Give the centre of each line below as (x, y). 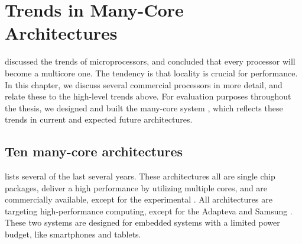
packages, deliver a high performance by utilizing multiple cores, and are (136, 187)
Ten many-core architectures (94, 151)
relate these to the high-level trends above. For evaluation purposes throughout (148, 96)
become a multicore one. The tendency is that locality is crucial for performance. (151, 73)
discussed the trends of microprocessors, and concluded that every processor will (150, 61)
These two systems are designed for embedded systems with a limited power (142, 222)
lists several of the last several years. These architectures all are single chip (140, 176)
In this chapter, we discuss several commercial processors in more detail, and (144, 84)
